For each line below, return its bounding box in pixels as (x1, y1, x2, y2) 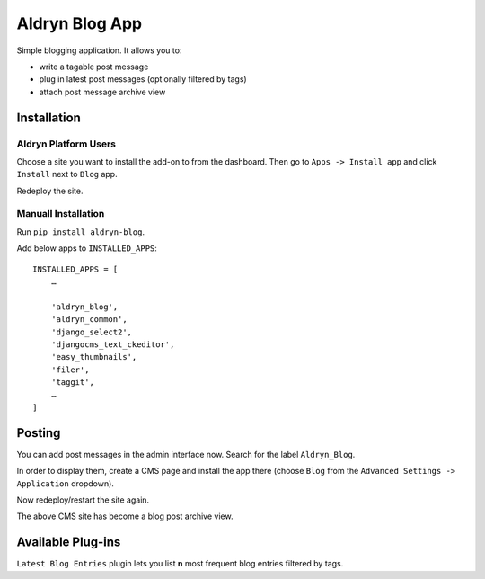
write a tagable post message (39, 61, 149, 72)
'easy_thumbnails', (50, 352, 137, 362)
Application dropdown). (16, 477, 114, 489)
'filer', (50, 364, 90, 375)
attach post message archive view (39, 86, 166, 97)
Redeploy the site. (16, 185, 84, 196)
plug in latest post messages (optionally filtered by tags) (39, 74, 247, 85)
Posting (16, 425, 61, 441)
